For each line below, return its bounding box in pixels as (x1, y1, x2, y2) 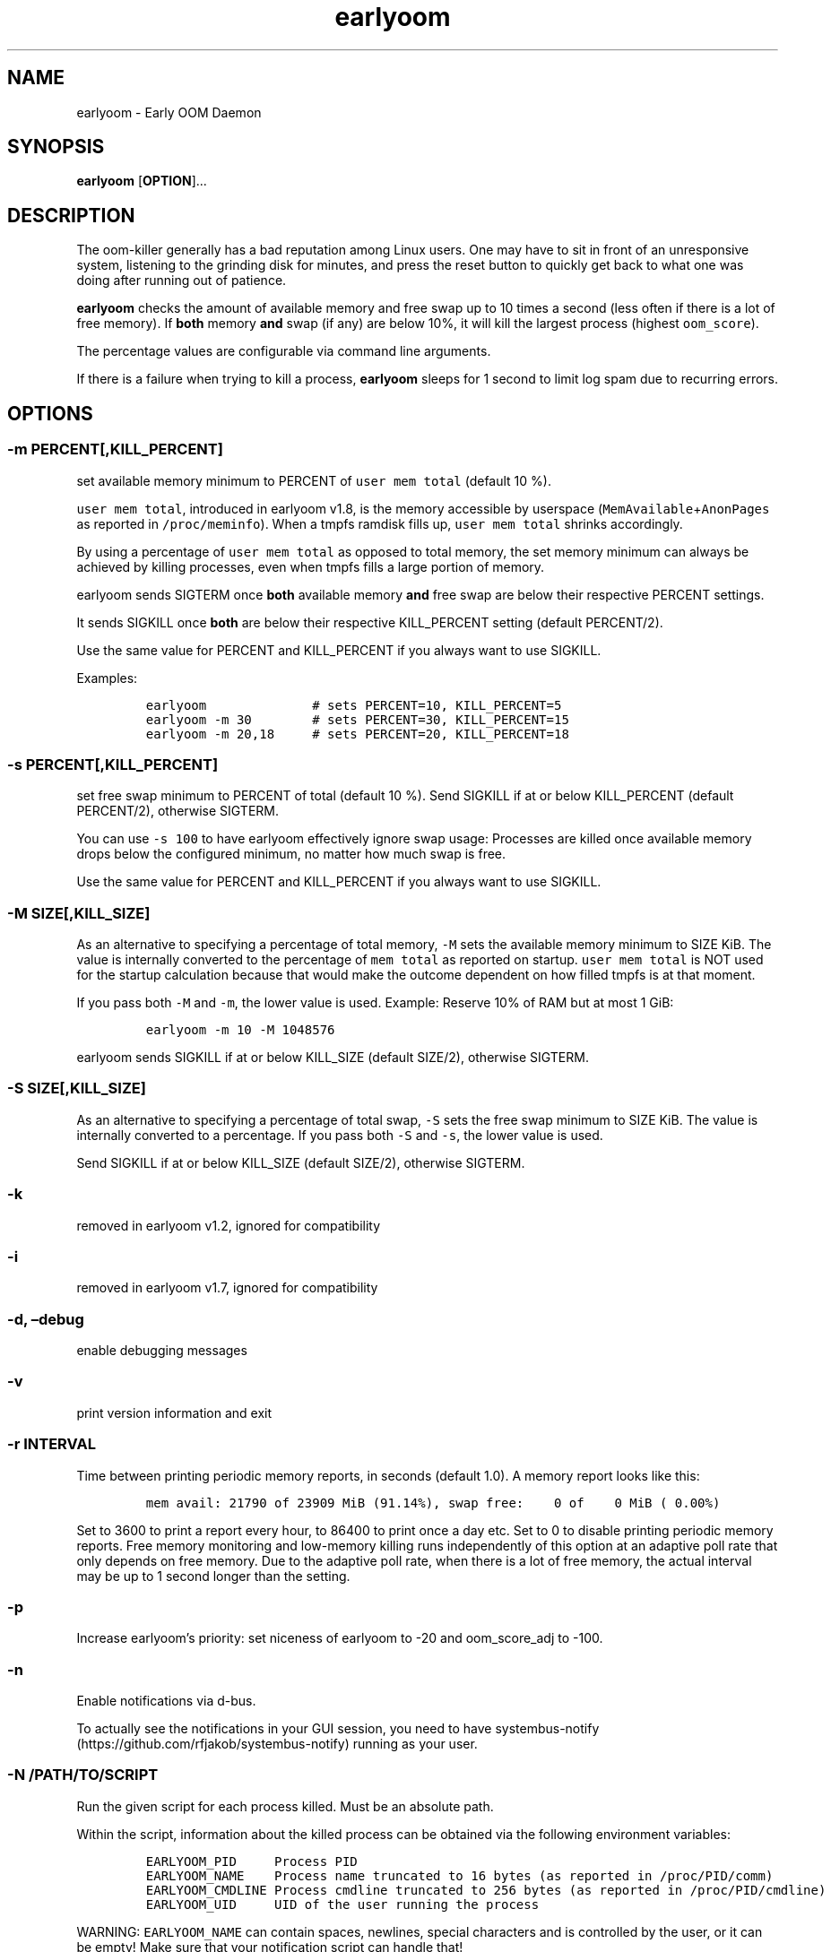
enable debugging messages (76, 1343, 247, 1358)
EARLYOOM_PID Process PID (145, 1853, 358, 1869)
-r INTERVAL (7, 1435, 96, 1454)
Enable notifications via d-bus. (76, 1693, 256, 1708)
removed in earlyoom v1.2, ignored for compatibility (76, 1217, 381, 1233)
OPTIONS (7, 402, 93, 425)
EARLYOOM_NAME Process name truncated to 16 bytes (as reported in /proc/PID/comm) (145, 1868, 774, 1883)
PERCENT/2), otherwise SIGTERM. (76, 803, 279, 819)
